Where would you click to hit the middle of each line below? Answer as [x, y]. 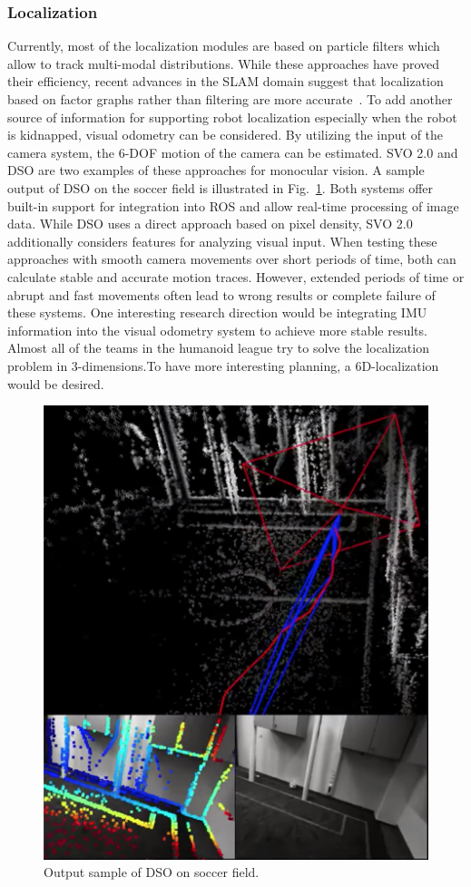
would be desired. [56, 383]
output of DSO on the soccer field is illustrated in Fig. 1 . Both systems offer [220, 187]
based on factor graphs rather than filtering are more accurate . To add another [230, 99]
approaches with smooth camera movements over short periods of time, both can [232, 259]
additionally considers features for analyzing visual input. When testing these [222, 241]
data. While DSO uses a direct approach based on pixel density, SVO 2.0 [210, 224]
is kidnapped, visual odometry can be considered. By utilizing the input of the [226, 135]
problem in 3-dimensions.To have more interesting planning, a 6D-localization [223, 365]
